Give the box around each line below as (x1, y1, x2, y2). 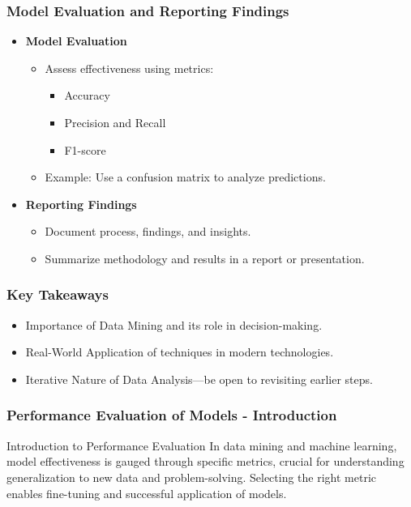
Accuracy (64, 87, 110, 104)
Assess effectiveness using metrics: (45, 59, 214, 76)
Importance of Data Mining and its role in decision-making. (25, 316, 323, 333)
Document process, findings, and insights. (45, 223, 251, 240)
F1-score (64, 141, 106, 158)
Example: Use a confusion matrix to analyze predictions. (45, 168, 326, 185)
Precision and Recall (64, 114, 166, 130)
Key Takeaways (6, 284, 109, 305)
